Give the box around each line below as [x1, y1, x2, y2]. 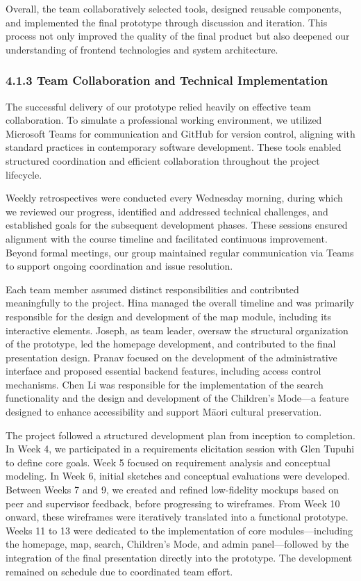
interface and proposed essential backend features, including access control [6, 363, 321, 378]
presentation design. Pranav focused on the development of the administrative [6, 350, 337, 364]
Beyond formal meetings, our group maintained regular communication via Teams [6, 245, 354, 259]
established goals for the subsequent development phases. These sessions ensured [6, 218, 348, 232]
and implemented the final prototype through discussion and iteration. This [6, 15, 328, 29]
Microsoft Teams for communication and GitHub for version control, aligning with [6, 126, 355, 140]
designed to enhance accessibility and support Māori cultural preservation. [6, 404, 322, 419]
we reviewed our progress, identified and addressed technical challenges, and [6, 204, 328, 218]
